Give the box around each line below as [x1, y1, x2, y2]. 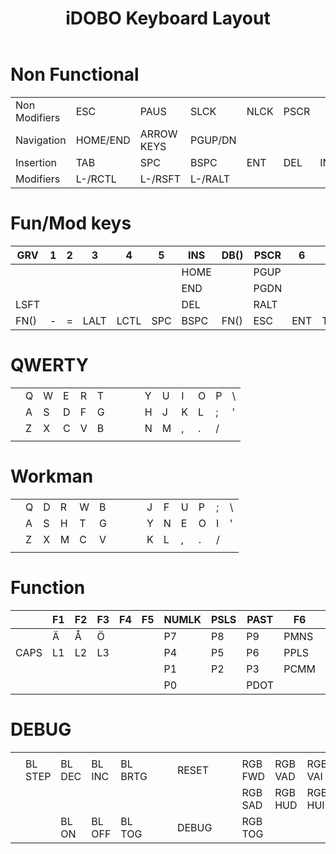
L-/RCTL [75, 172, 117, 186]
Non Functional [10, 63, 140, 86]
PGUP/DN [189, 133, 237, 147]
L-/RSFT [139, 172, 181, 186]
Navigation [15, 133, 67, 147]
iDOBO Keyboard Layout [65, 7, 271, 30]
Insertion [15, 155, 57, 169]
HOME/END [75, 133, 131, 147]
